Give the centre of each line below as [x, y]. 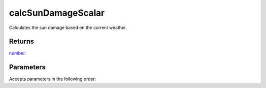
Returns [22, 42]
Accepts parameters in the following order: [52, 79]
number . [17, 53]
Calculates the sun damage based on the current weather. [68, 28]
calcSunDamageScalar [57, 13]
